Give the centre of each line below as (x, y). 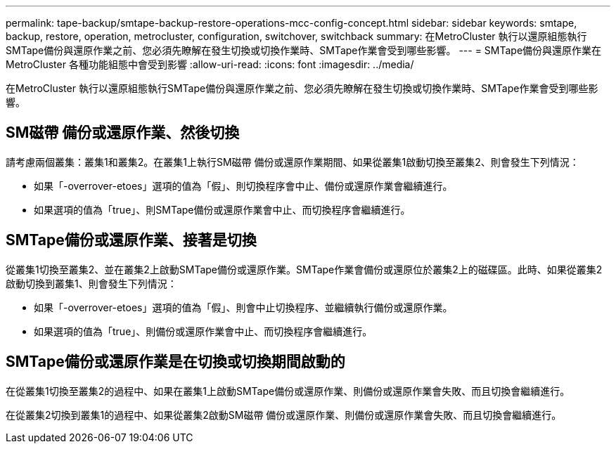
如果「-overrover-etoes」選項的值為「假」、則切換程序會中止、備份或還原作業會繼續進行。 (243, 186)
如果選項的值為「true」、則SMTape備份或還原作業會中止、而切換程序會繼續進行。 (222, 209)
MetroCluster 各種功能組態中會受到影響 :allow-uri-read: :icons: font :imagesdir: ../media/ (210, 64)
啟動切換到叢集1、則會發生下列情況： (91, 283)
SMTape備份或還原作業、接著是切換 (131, 240)
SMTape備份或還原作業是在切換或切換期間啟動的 (175, 362)
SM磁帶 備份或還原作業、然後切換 (123, 133)
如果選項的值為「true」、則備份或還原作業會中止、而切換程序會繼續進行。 (203, 331)
